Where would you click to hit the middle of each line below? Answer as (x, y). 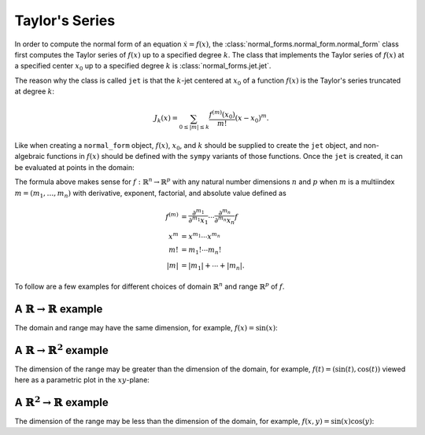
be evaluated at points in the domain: (74, 167)
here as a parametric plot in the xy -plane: (82, 380)
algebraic (30, 157)
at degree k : (35, 91)
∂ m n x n (224, 221)
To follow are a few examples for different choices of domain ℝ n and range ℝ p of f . (150, 286)
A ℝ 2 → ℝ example (62, 401)
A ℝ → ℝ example (59, 309)
